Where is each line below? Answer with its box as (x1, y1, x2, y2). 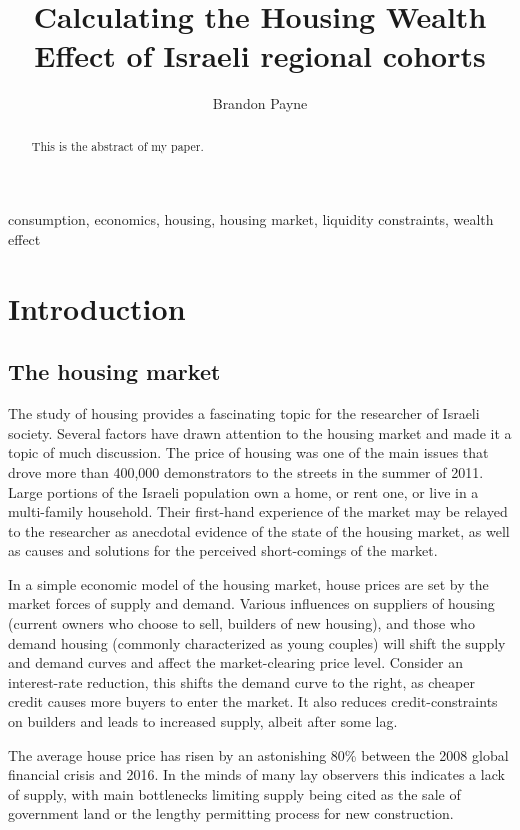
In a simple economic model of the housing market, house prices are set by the (8, 573, 489, 594)
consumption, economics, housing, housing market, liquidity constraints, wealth (8, 209, 494, 230)
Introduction (8, 287, 186, 328)
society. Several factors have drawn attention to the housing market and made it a (8, 422, 512, 443)
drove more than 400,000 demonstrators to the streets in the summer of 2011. (8, 461, 484, 482)
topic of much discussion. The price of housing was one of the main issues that (8, 442, 489, 463)
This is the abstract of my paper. (31, 137, 204, 154)
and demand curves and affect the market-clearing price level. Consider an (8, 652, 463, 673)
